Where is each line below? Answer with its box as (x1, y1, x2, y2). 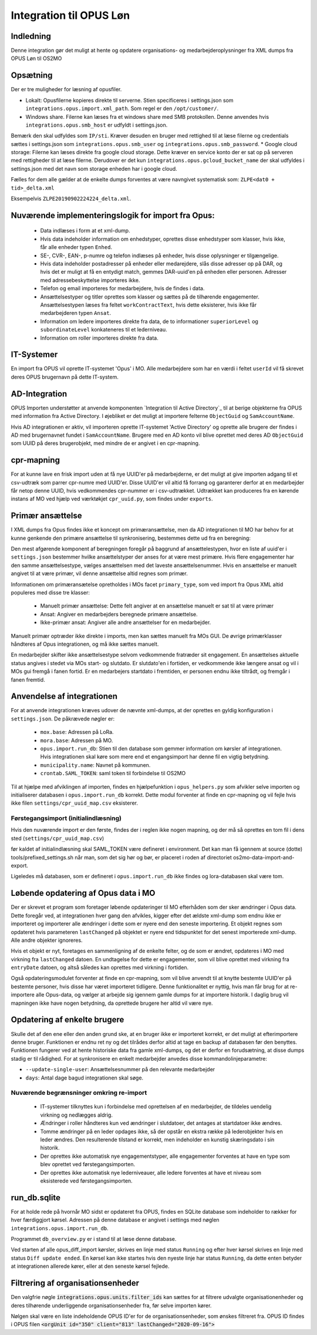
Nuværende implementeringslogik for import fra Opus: (11, 210, 215, 220)
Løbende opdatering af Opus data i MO (11, 888, 156, 898)
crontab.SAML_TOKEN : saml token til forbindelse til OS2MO (40, 770, 186, 777)
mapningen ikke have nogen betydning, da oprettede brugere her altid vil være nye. (11, 999, 213, 1007)
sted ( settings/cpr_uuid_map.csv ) (11, 835, 104, 842)
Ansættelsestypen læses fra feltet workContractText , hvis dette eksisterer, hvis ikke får (40, 301, 257, 308)
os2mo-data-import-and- (232, 854, 295, 861)
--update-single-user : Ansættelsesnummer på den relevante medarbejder (25, 1066, 215, 1073)
